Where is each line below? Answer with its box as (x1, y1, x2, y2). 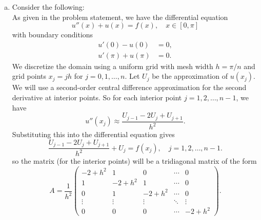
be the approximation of (152, 71, 228, 81)
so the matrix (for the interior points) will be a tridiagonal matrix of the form (12, 156, 257, 166)
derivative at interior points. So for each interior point (12, 92, 182, 103)
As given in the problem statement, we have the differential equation (12, 11, 228, 22)
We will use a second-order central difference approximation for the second (12, 82, 247, 93)
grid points (12, 71, 47, 81)
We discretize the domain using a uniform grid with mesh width (12, 60, 213, 71)
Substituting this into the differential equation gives (12, 129, 175, 140)
